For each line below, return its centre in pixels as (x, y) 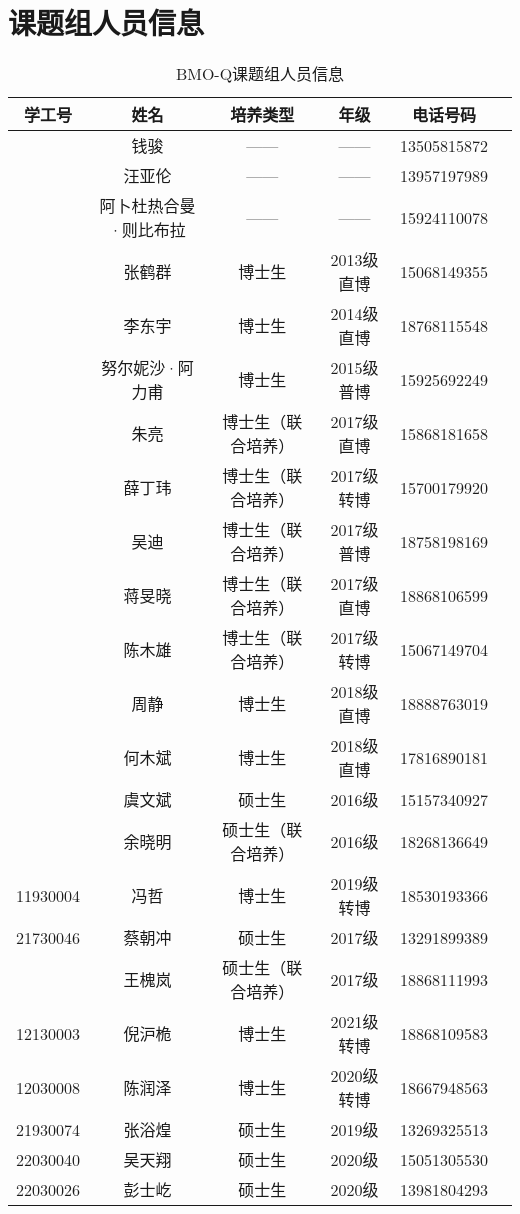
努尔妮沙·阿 (147, 368)
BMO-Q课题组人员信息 (260, 74)
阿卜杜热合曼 (147, 206)
